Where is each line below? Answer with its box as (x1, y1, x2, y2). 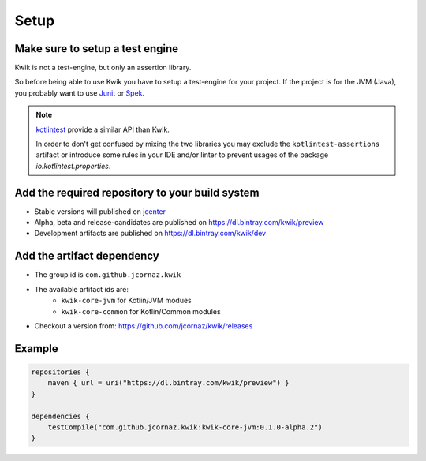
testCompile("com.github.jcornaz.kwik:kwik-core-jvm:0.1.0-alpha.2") (47, 422, 323, 432)
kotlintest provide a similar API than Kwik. (35, 125, 170, 134)
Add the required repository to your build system (14, 186, 260, 199)
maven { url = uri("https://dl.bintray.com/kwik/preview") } (47, 379, 290, 388)
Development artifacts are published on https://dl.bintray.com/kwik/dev (34, 229, 267, 238)
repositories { (31, 367, 90, 377)
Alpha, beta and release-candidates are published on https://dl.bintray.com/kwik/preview (34, 218, 324, 227)
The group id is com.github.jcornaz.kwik (34, 270, 181, 279)
